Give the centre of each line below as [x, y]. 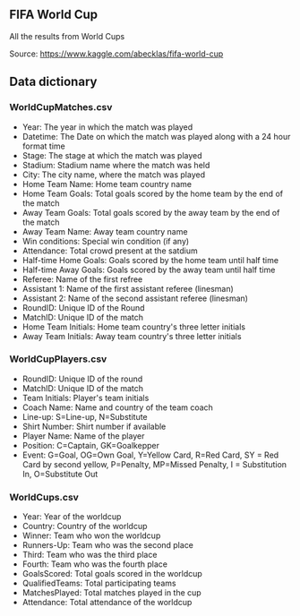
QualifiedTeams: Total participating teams [99, 583]
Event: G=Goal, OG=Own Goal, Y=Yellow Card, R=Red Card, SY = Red [150, 455]
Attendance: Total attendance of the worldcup [107, 603]
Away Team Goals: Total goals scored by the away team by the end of [151, 212]
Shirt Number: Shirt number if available [94, 426]
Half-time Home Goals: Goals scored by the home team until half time [150, 260]
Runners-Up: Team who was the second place [108, 545]
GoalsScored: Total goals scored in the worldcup [112, 574]
